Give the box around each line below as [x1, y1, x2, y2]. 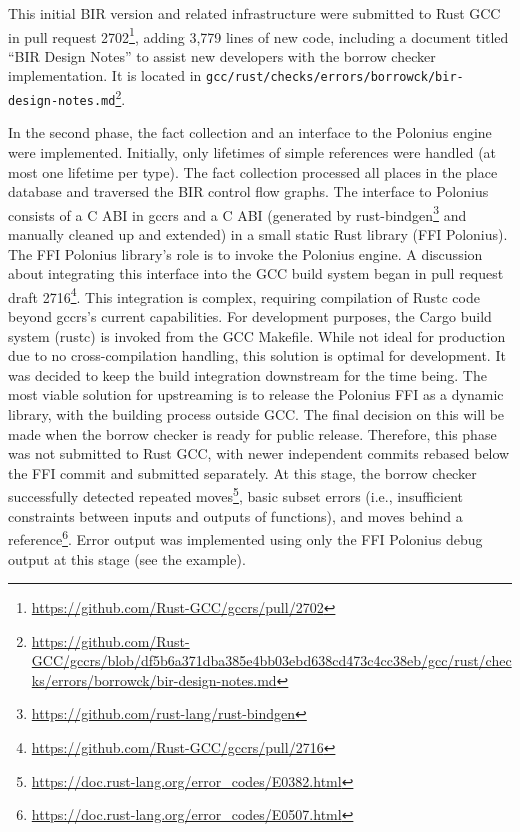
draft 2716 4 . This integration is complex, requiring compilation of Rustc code [8, 283, 480, 307]
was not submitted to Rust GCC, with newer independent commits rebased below [8, 443, 510, 464]
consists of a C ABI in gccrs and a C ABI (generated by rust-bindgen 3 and [8, 201, 467, 225]
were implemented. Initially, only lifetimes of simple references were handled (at [8, 142, 497, 162]
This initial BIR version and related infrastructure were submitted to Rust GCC [8, 3, 501, 23]
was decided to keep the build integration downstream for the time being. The [8, 364, 487, 385]
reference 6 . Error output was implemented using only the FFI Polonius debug [8, 526, 483, 549]
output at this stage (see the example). [8, 548, 246, 569]
